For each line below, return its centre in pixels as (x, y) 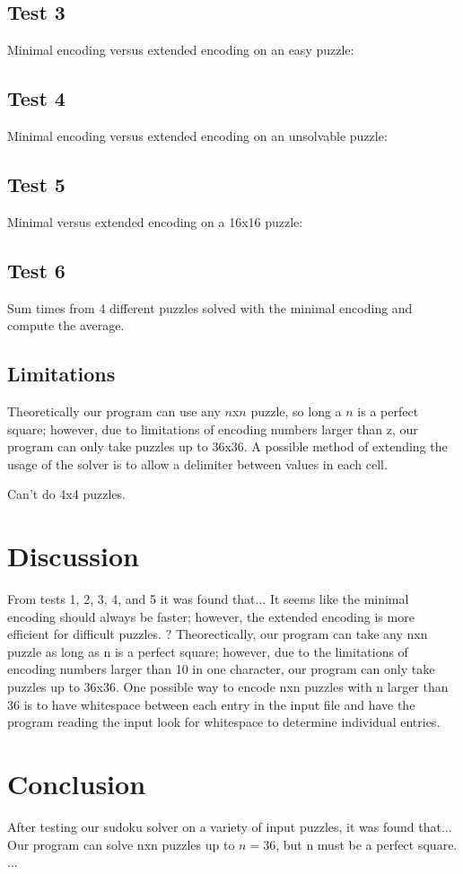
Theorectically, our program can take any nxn (301, 634)
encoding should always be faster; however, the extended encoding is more (211, 616)
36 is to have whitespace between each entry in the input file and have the (211, 704)
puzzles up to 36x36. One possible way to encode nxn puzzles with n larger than (228, 687)
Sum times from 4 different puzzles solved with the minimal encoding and (210, 307)
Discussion (73, 556)
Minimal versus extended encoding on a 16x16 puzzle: (155, 221)
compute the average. (66, 325)
